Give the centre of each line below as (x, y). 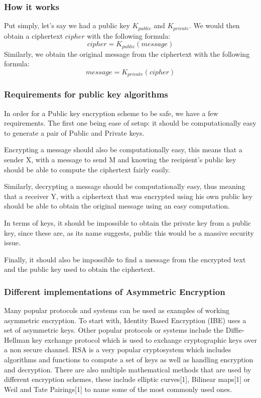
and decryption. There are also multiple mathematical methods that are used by (128, 369)
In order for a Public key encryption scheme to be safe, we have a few (111, 113)
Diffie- (235, 330)
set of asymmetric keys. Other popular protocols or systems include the (114, 330)
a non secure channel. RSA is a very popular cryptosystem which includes (118, 350)
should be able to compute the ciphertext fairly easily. (87, 169)
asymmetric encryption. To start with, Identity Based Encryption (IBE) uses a (125, 320)
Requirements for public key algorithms (86, 94)
